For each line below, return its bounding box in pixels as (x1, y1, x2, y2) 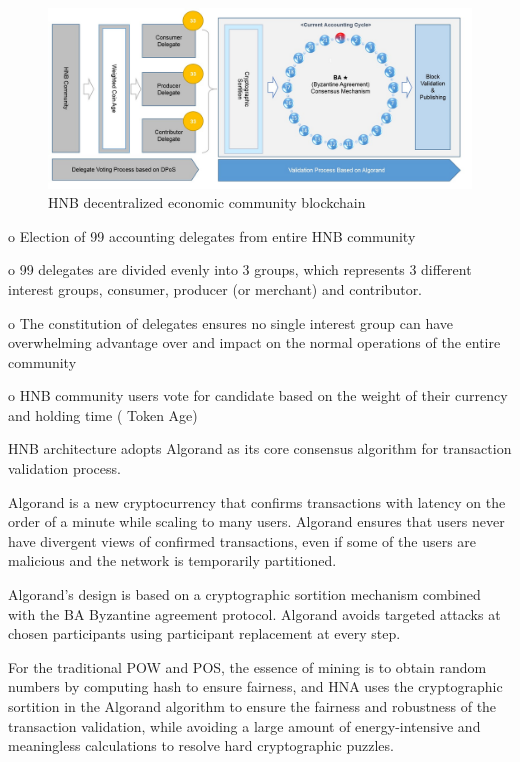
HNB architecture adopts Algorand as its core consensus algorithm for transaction (8, 438, 512, 459)
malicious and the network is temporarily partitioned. (8, 550, 337, 571)
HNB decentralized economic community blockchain (48, 192, 366, 213)
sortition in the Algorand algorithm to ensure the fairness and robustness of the (8, 696, 497, 716)
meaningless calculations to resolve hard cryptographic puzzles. (8, 735, 394, 756)
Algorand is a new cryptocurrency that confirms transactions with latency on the (8, 491, 506, 512)
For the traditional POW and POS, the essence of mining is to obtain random (8, 656, 487, 677)
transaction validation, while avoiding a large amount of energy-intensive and (8, 715, 481, 736)
